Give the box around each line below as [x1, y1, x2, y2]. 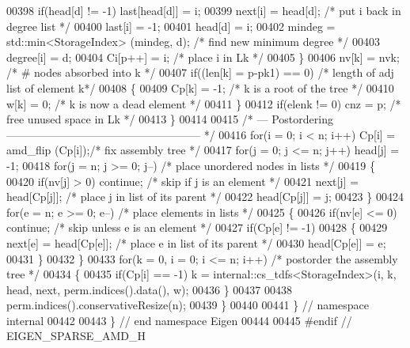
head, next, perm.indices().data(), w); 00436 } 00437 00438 [6, 281, 293, 297]
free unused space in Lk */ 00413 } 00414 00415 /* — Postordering [6, 111, 333, 127]
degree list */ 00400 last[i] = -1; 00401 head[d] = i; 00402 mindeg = [6, 17, 336, 34]
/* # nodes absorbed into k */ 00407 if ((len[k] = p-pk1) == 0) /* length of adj [6, 64, 394, 81]
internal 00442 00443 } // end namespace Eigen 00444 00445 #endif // [6, 312, 352, 328]
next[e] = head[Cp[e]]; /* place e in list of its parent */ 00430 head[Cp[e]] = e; [6, 234, 386, 251]
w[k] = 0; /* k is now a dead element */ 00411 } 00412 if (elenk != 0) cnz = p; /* [6, 95, 401, 112]
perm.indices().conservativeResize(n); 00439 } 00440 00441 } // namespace [6, 297, 369, 313]
